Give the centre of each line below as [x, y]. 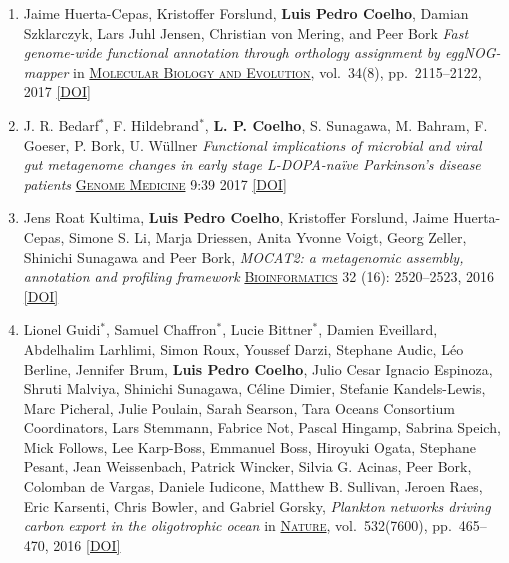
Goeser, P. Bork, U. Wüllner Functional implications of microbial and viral [252, 144]
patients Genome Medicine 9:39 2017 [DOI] [155, 183]
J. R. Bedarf [61, 124]
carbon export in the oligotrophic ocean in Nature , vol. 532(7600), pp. [237, 525]
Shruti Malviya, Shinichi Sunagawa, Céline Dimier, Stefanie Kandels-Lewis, [254, 388]
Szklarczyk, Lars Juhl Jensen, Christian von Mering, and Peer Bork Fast [246, 32]
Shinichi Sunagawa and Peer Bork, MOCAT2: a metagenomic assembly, [243, 256]
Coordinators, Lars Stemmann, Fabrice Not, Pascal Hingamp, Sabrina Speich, [262, 427]
